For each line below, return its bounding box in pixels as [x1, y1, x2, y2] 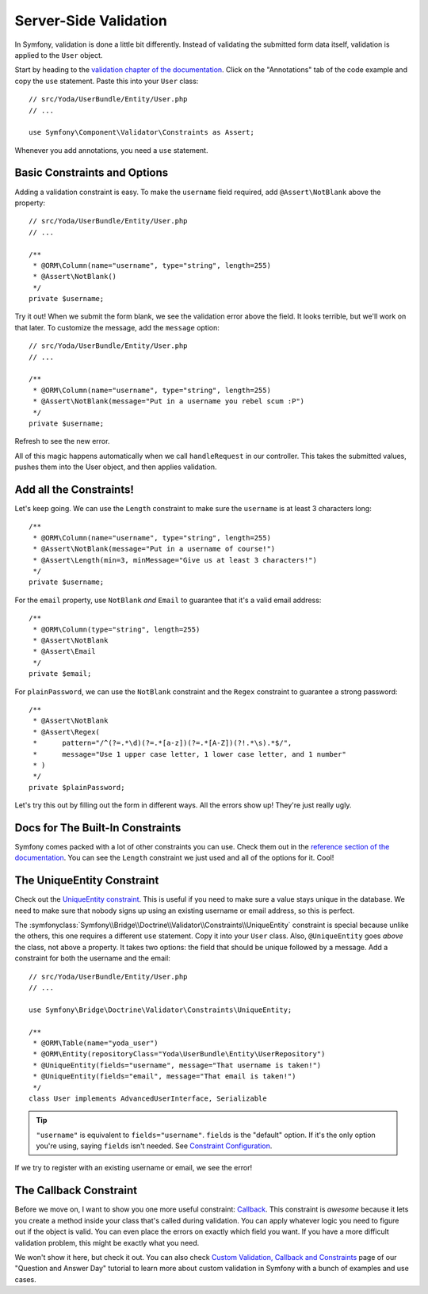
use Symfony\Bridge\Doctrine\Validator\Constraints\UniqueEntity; [29, 1005, 292, 1014]
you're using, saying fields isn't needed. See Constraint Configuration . [36, 1141, 273, 1151]
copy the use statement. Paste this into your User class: [14, 76, 199, 86]
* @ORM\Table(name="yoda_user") [32, 1038, 159, 1048]
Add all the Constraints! [14, 483, 135, 496]
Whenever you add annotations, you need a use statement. [14, 145, 208, 155]
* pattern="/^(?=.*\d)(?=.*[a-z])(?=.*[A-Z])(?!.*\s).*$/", [32, 739, 292, 748]
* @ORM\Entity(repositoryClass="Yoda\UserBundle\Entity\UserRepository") [32, 1050, 326, 1059]
